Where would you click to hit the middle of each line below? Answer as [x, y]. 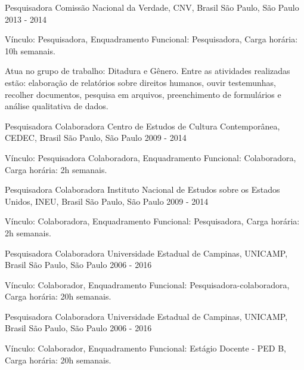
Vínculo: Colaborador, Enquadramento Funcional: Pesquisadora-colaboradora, [147, 284]
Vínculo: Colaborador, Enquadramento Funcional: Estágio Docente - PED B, [145, 348]
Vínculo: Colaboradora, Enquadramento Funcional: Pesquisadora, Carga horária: [152, 221]
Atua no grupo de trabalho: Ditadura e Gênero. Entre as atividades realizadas [148, 71]
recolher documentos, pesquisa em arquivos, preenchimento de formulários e [143, 94]
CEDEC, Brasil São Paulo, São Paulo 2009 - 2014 [96, 138]
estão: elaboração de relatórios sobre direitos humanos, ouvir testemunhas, [140, 82]
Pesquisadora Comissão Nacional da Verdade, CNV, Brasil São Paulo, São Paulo [152, 7]
